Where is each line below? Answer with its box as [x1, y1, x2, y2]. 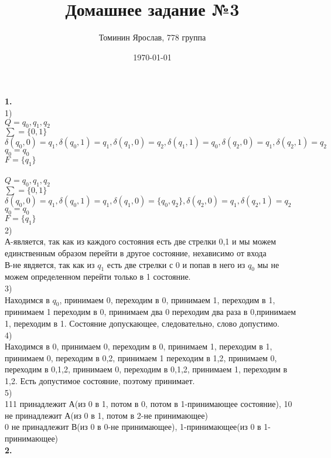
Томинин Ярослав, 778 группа [98, 31, 206, 43]
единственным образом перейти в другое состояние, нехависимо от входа [5, 247, 267, 259]
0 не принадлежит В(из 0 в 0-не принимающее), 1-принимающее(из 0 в [5, 420, 261, 433]
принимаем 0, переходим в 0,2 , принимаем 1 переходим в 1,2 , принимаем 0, [5, 351, 277, 364]
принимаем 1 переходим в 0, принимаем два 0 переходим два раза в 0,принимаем [5, 306, 296, 318]
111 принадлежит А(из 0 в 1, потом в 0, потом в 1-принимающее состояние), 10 [5, 398, 292, 410]
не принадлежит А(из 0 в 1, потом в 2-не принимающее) [5, 409, 208, 421]
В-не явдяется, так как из [5, 258, 95, 270]
